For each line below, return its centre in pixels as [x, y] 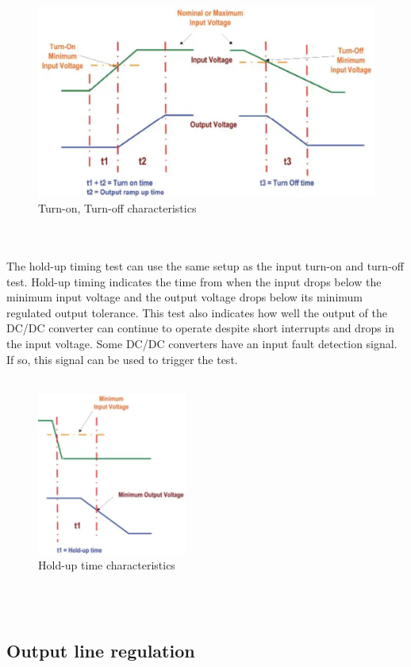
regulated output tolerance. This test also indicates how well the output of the [197, 312]
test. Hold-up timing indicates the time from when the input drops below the [194, 281]
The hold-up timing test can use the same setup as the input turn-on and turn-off [205, 265]
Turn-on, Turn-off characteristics [117, 208]
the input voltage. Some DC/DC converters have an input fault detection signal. [202, 343]
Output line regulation [101, 650]
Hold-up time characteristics [107, 565]
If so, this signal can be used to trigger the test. [122, 359]
